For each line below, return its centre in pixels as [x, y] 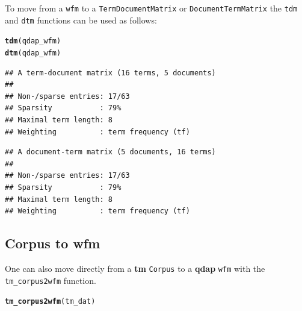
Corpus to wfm [53, 243]
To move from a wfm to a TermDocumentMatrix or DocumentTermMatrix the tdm [151, 8]
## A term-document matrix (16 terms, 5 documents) [110, 73]
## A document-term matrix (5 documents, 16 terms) [110, 152]
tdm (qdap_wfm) [33, 41]
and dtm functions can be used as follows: [81, 20]
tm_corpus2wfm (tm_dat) [50, 302]
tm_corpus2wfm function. [51, 280]
